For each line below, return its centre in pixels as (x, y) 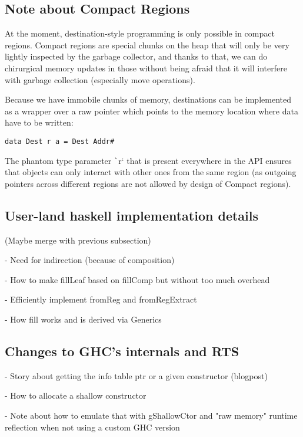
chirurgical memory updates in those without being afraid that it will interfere (146, 68)
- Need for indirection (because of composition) (90, 260)
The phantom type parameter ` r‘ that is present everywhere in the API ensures (148, 160)
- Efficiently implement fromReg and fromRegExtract (101, 299)
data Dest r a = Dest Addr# (60, 141)
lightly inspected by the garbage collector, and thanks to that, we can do (136, 56)
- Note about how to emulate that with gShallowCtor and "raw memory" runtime (151, 415)
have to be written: (39, 122)
